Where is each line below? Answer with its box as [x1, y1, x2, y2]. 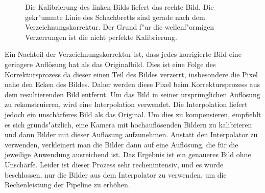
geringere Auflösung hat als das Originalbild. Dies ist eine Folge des [5, 58, 216, 69]
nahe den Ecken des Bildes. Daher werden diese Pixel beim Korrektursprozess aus [5, 79, 260, 90]
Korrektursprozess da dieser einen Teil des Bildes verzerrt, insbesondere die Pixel [5, 69, 258, 79]
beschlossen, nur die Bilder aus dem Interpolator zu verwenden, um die [5, 169, 227, 180]
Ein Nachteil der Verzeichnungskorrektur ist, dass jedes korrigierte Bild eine [5, 49, 242, 59]
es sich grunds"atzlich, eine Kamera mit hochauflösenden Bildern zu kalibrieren [5, 119, 252, 130]
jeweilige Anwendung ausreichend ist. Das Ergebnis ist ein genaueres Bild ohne [5, 149, 251, 160]
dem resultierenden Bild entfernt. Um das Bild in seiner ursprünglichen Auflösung [5, 89, 260, 99]
